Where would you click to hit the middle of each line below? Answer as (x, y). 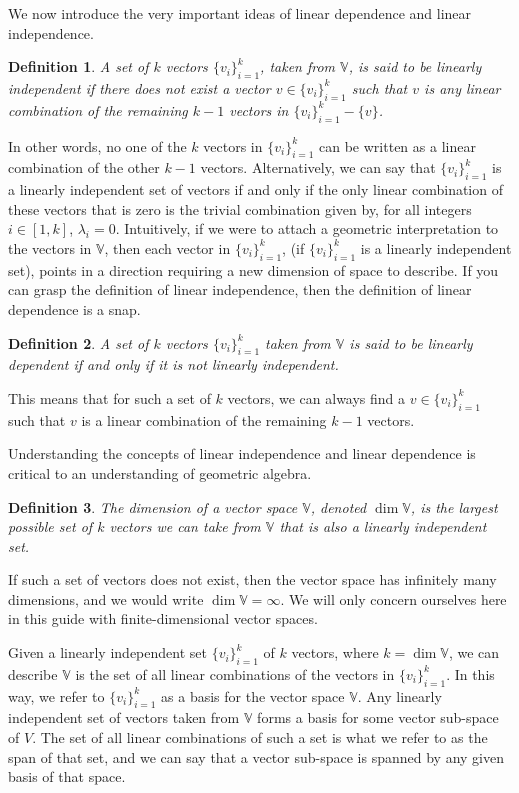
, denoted (338, 506)
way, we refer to (56, 695)
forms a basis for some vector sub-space (378, 717)
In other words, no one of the (97, 145)
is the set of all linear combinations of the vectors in (235, 673)
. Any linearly (399, 695)
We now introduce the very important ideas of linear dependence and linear (240, 13)
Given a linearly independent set (107, 652)
